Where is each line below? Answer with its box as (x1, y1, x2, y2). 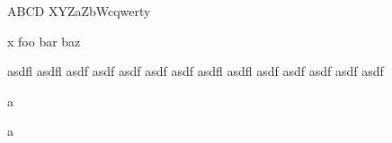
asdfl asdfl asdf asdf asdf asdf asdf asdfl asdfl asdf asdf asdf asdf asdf (7, 62, 384, 80)
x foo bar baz (7, 31, 81, 50)
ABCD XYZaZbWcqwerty (7, 2, 151, 20)
